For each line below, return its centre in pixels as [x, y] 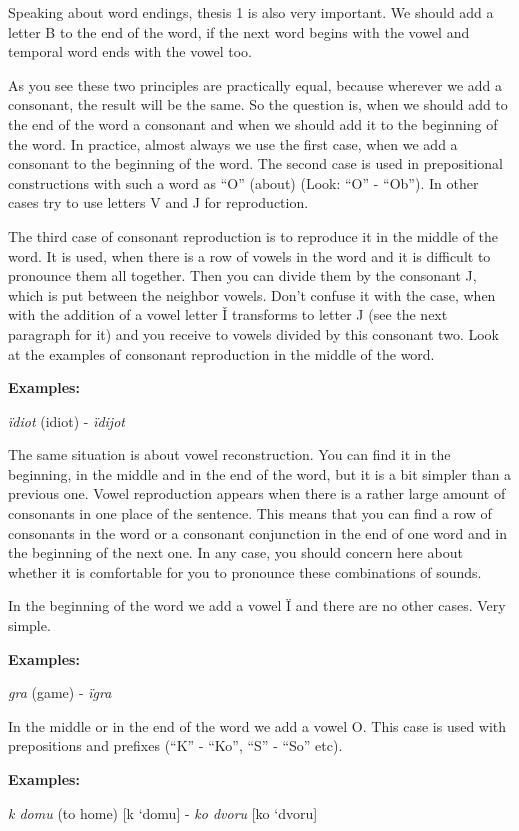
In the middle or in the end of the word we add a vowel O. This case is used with [257, 725]
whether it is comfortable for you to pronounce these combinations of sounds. [245, 571]
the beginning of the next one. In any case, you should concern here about [235, 552]
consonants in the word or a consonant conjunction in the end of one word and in [257, 532]
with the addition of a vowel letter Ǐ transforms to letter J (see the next [228, 314]
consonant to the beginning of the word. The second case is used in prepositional [255, 163]
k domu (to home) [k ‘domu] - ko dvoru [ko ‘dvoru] [163, 812]
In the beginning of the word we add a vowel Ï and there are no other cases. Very [257, 605]
